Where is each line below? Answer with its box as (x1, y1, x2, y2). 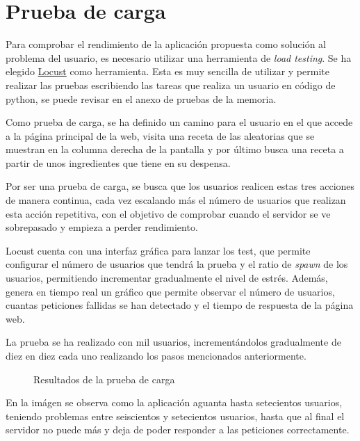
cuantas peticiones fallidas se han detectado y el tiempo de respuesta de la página (6, 298, 354, 312)
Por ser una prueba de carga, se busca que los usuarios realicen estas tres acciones (6, 179, 355, 193)
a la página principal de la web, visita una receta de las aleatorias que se (6, 128, 315, 143)
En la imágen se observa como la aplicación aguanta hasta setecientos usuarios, (6, 395, 343, 410)
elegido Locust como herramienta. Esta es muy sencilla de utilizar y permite (6, 64, 329, 79)
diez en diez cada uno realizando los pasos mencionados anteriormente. (6, 348, 306, 362)
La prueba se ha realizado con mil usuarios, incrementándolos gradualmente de (6, 335, 341, 349)
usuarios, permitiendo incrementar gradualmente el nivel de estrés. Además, (6, 271, 328, 285)
